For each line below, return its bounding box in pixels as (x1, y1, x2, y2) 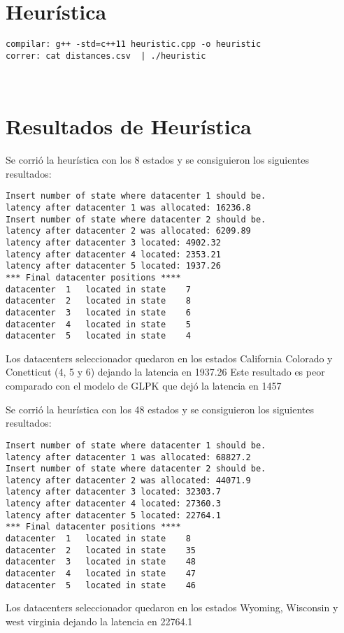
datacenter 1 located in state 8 (6, 534, 191, 544)
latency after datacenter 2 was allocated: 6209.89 (6, 226, 251, 236)
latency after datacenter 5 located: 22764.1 (6, 510, 221, 520)
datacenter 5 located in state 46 (6, 580, 196, 590)
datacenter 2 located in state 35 (6, 545, 196, 555)
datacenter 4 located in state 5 (6, 319, 191, 329)
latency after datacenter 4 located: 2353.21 (6, 249, 221, 259)
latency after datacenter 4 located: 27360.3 (6, 499, 221, 509)
